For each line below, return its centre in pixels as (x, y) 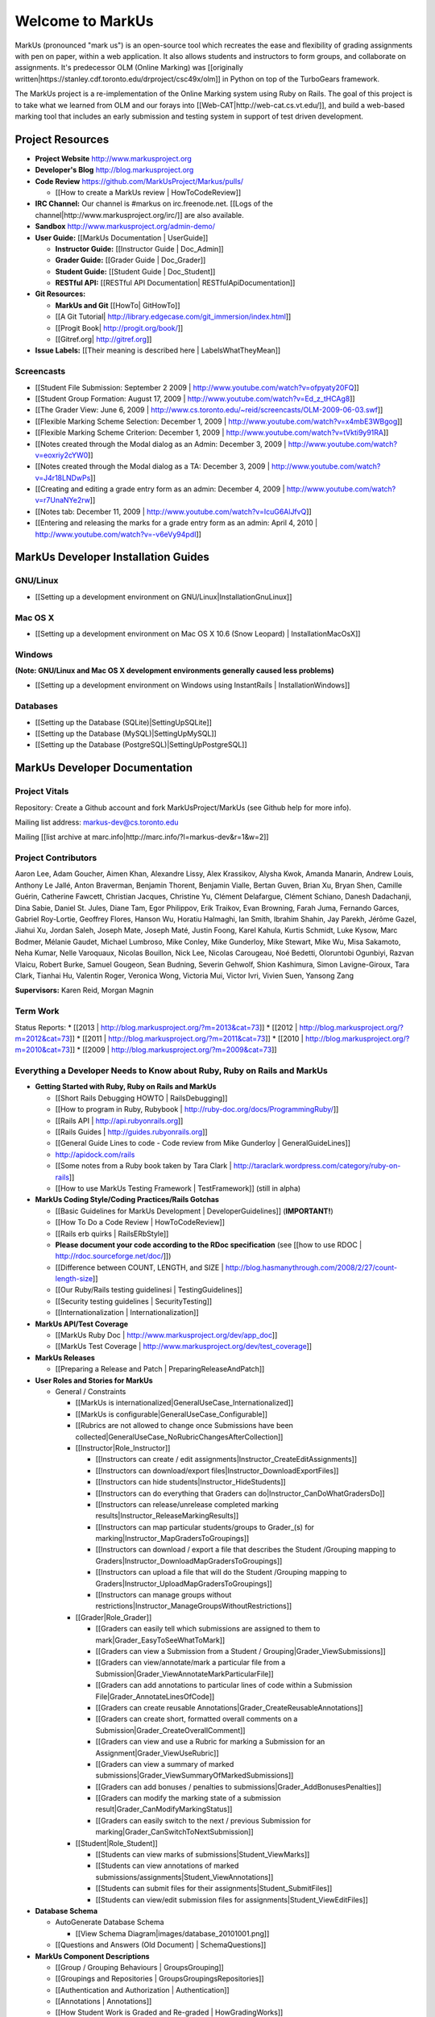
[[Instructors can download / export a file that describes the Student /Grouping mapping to (246, 1550)
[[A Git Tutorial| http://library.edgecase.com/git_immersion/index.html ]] (173, 317)
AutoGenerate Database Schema (110, 1922)
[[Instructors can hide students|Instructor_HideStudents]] (191, 1482)
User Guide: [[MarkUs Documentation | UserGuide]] (122, 237)
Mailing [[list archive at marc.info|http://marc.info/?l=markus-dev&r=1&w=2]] (142, 837)
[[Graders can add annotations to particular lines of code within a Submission (224, 1685)
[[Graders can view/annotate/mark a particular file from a (191, 1663)
